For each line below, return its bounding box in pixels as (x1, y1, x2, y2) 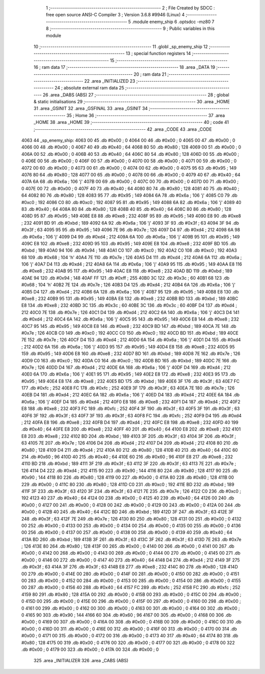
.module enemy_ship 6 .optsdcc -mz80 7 (132, 19, 214, 25)
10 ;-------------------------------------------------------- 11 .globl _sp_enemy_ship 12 (33, 43, 208, 49)
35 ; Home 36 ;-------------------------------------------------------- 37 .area (66, 112, 225, 118)
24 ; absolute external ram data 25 (54, 85, 125, 91)
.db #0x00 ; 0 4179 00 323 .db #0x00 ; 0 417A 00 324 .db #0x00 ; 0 (21, 646, 159, 652)
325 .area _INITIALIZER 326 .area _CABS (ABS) (33, 658, 129, 664)
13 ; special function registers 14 (126, 51, 191, 57)
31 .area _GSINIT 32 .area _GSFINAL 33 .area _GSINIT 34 (33, 106, 148, 112)
